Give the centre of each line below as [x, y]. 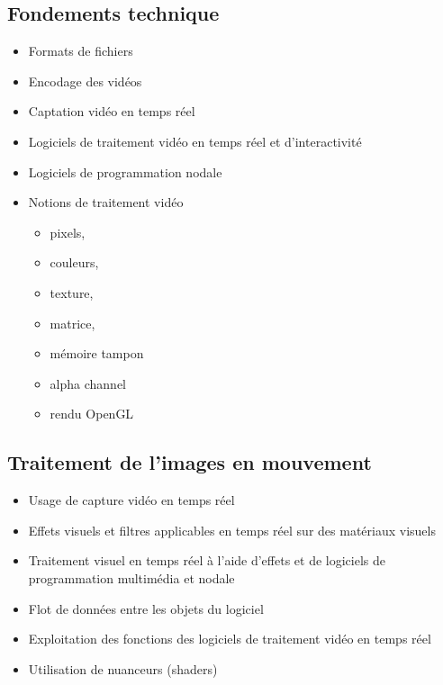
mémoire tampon [97, 353]
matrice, [72, 323]
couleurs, [74, 262]
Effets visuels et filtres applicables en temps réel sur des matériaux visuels [232, 530]
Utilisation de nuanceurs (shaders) [123, 668]
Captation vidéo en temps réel [112, 111]
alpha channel [88, 383]
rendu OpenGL [92, 414]
